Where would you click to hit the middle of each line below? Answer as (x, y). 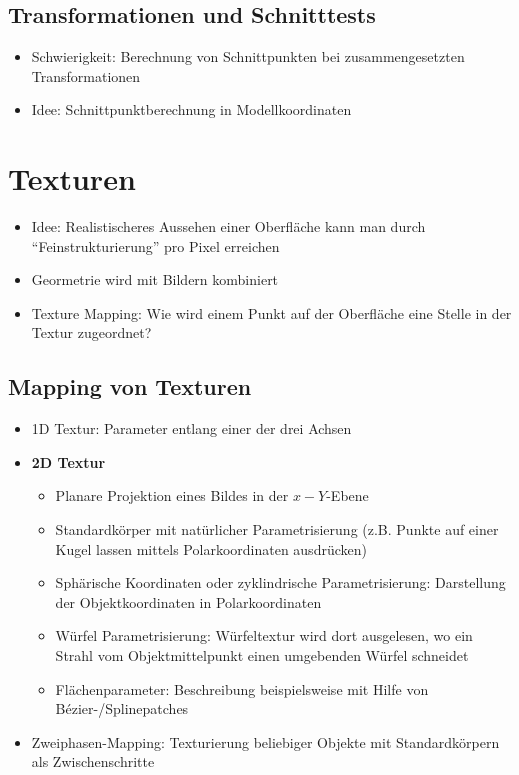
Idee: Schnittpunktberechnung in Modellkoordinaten (191, 109)
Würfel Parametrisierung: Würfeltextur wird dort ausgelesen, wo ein (264, 635)
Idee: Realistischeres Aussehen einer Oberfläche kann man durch (228, 226)
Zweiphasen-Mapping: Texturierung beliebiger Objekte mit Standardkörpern (265, 741)
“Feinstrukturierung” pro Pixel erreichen (155, 245)
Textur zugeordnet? (91, 332)
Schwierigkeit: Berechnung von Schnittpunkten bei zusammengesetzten (248, 56)
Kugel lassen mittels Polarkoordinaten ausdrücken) (211, 548)
